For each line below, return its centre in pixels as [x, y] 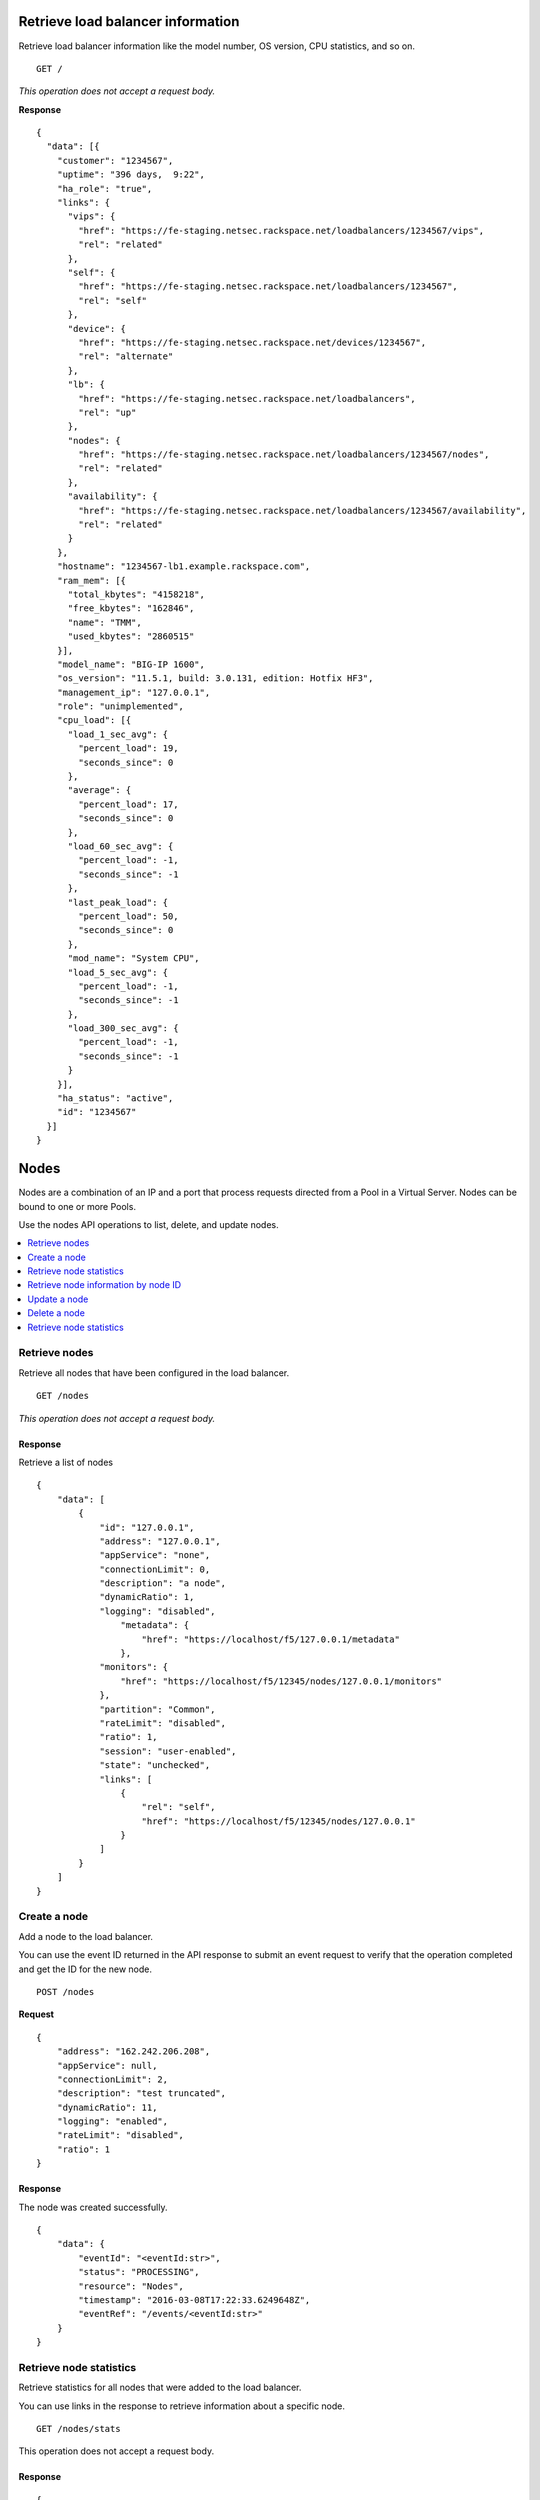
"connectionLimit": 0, [155, 1569]
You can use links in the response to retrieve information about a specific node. [181, 2406]
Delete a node [56, 1313]
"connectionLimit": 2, [112, 2079]
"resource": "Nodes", [131, 2286]
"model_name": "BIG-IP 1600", [130, 664]
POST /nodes [65, 1991]
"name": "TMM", [104, 622]
